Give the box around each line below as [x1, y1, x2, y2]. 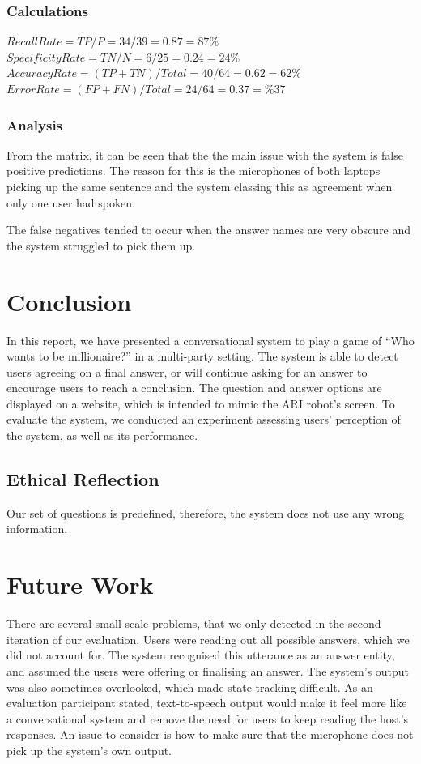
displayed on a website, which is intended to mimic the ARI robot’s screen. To [6, 395, 395, 412]
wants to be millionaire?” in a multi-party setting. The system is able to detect [6, 348, 398, 365]
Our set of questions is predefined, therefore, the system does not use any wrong [6, 504, 405, 521]
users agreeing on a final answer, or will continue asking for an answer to [6, 363, 368, 380]
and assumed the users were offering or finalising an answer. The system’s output [6, 662, 410, 679]
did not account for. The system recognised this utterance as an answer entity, [6, 647, 395, 664]
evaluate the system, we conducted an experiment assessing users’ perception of [6, 411, 401, 428]
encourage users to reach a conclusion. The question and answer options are [6, 379, 382, 396]
